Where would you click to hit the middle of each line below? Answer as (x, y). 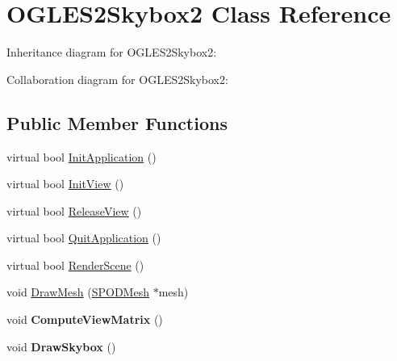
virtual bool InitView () (65, 184)
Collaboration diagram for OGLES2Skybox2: (117, 79)
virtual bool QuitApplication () (84, 238)
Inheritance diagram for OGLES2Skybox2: (112, 52)
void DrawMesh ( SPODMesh (78, 292)
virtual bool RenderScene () (75, 264)
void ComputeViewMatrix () (85, 319)
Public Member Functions (117, 122)
